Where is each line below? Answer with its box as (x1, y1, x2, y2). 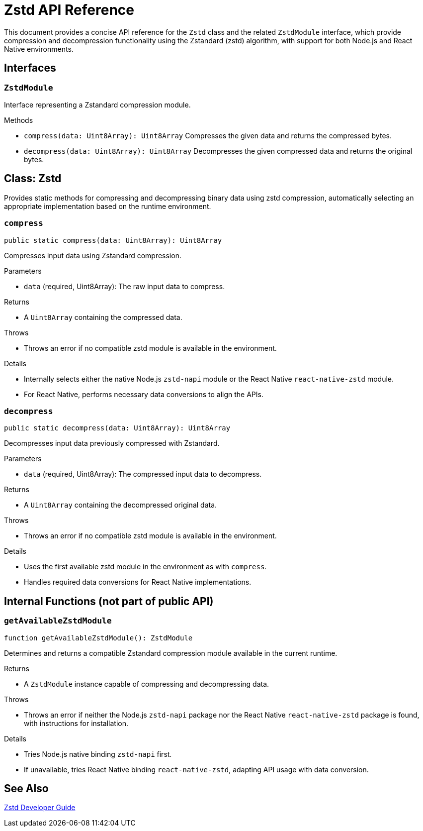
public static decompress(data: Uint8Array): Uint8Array (4, 424, 231, 432)
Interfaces (4, 62, 56, 75)
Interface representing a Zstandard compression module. (4, 100, 191, 109)
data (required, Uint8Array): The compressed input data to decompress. (24, 470, 262, 479)
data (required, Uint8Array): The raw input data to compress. (24, 282, 225, 291)
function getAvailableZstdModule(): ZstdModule (4, 633, 193, 642)
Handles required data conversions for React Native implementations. (24, 578, 252, 587)
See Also (4, 782, 49, 795)
